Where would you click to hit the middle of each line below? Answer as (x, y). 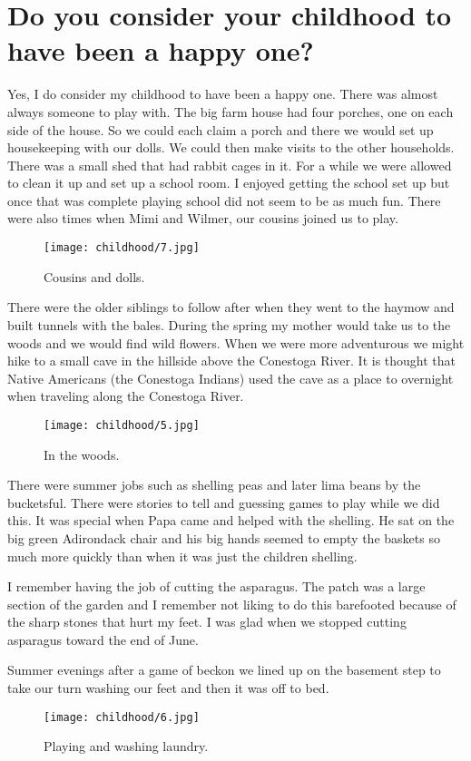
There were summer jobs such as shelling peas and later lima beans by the (214, 485)
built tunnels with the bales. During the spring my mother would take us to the (229, 324)
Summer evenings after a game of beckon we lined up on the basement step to (224, 670)
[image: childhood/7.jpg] (122, 248)
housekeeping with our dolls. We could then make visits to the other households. (231, 147)
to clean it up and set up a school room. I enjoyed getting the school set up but (229, 183)
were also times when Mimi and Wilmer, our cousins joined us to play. (203, 218)
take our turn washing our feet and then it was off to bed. (168, 688)
